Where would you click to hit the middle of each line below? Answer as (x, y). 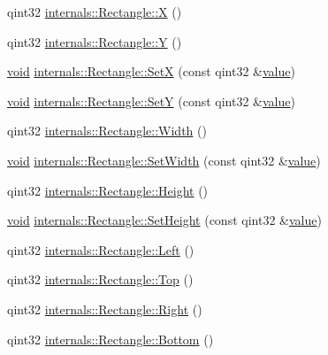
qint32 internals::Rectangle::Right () (105, 309)
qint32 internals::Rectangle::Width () (107, 131)
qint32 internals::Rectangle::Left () (101, 249)
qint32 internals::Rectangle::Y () (95, 41)
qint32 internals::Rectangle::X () (95, 12)
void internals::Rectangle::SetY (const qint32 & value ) (151, 100)
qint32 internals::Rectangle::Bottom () (111, 339)
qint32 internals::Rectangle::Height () (108, 190)
